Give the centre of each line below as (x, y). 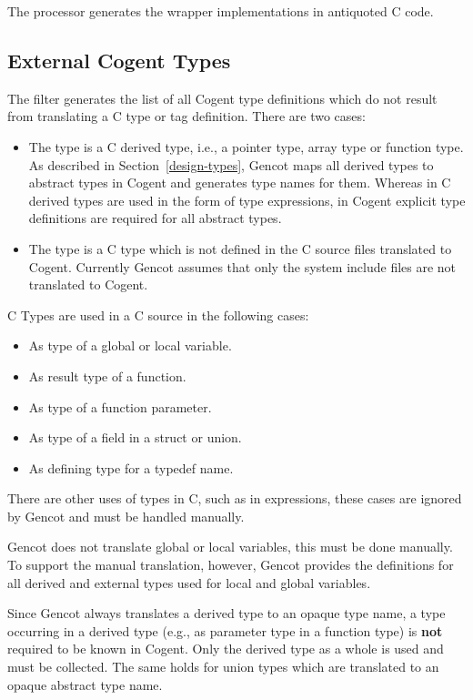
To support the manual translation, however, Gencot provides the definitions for (231, 565)
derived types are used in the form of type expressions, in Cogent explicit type (247, 200)
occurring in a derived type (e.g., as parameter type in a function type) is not (225, 630)
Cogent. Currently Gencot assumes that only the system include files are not (242, 266)
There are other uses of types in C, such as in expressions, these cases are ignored (235, 498)
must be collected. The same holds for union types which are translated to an (223, 667)
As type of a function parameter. (120, 406)
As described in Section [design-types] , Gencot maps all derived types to (231, 164)
